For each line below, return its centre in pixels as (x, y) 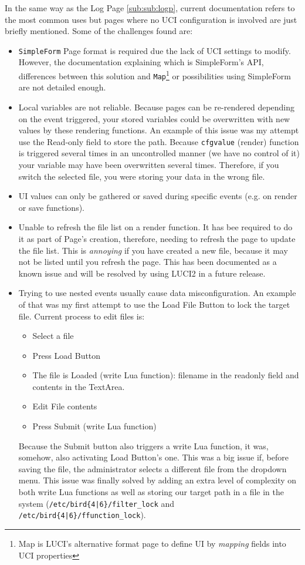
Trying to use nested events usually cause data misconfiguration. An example (157, 293)
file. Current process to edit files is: (82, 316)
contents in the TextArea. (79, 386)
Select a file (53, 336)
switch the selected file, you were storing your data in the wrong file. (142, 176)
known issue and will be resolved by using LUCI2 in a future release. (142, 273)
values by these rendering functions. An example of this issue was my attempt (159, 130)
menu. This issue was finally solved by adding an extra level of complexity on (157, 480)
